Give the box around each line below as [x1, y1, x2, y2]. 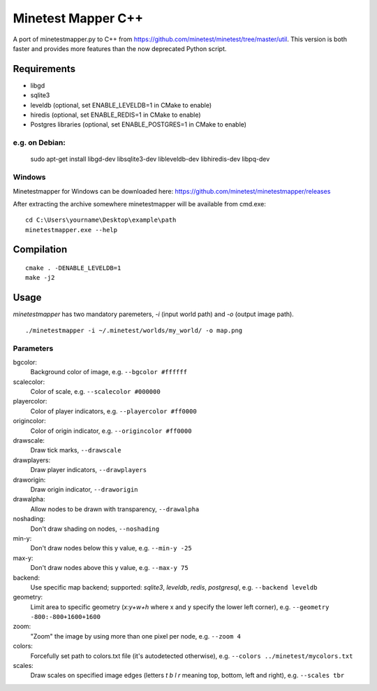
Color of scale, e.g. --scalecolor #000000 [30, 387, 161, 396]
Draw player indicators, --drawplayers [30, 466, 147, 474]
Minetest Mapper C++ [13, 10, 144, 26]
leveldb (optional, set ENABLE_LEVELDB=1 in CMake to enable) [30, 101, 212, 109]
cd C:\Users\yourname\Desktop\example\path [25, 216, 177, 224]
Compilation [13, 243, 68, 255]
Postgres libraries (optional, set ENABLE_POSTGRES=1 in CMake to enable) [30, 120, 247, 129]
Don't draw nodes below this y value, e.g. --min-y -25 [30, 544, 192, 553]
